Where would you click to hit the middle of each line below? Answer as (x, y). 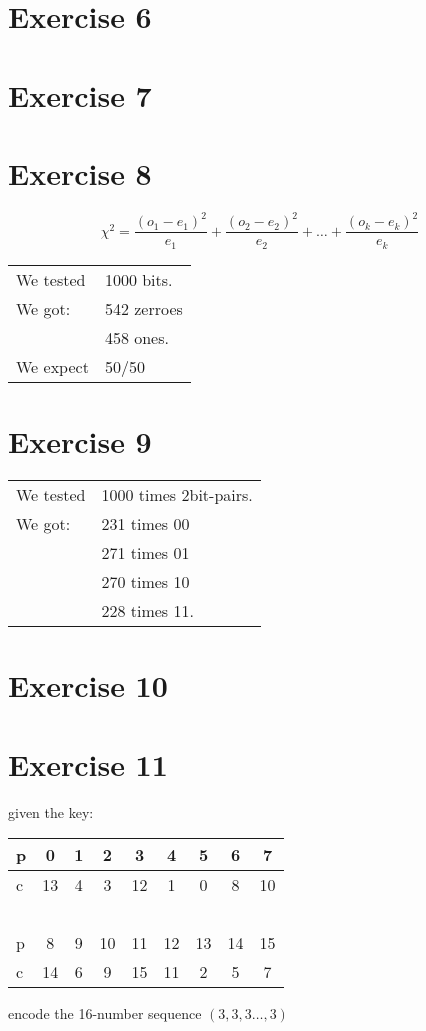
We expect (52, 366)
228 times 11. (147, 611)
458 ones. (136, 337)
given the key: (51, 811)
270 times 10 (145, 582)
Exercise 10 (88, 685)
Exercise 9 (80, 441)
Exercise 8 (80, 172)
